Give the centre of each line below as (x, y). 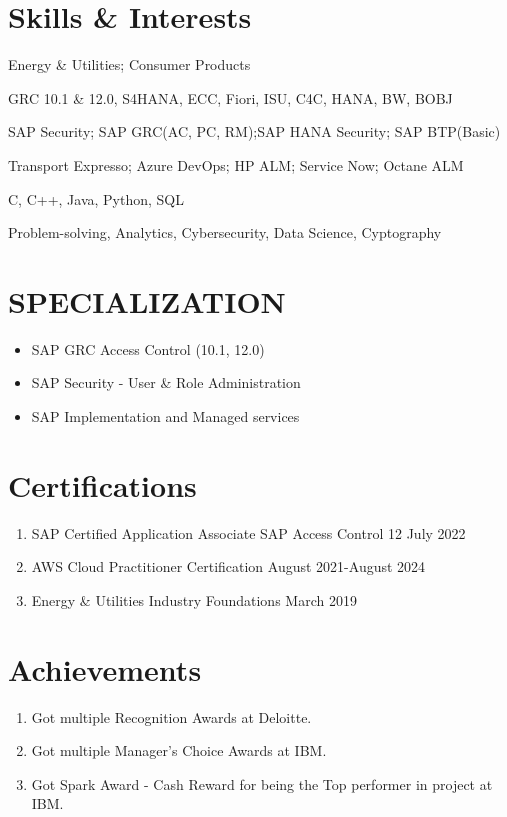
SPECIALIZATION (147, 300)
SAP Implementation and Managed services (165, 416)
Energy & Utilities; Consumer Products (129, 64)
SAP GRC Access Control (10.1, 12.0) (148, 348)
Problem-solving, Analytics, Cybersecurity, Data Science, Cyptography (225, 232)
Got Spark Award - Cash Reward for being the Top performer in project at (262, 783)
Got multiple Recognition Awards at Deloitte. (171, 716)
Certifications (102, 484)
